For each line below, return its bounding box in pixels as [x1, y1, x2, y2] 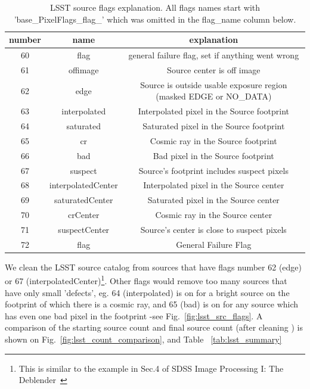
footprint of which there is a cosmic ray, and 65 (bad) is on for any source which [5, 298, 299, 310]
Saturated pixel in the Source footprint [142, 120, 285, 132]
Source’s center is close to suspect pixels [140, 223, 287, 235]
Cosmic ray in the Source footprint [150, 134, 277, 147]
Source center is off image [167, 63, 261, 76]
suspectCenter [58, 223, 110, 235]
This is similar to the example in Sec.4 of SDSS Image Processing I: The [18, 362, 284, 374]
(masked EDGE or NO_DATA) [156, 90, 272, 102]
